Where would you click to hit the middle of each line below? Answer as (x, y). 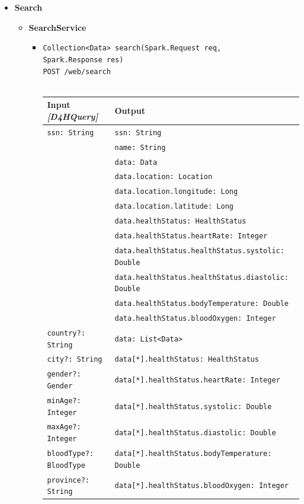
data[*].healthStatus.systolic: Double (193, 406)
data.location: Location (164, 177)
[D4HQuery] (73, 116)
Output (130, 111)
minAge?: (64, 401)
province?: (68, 480)
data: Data (136, 162)
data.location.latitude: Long (174, 207)
